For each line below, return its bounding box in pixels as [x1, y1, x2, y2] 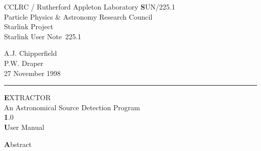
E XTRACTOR [4, 92, 51, 103]
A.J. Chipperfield [4, 48, 57, 58]
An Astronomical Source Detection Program [4, 102, 140, 112]
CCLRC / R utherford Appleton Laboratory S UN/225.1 [4, 2, 175, 12]
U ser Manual [4, 121, 45, 132]
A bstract [4, 138, 32, 149]
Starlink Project [4, 21, 53, 32]
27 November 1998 [4, 67, 61, 78]
